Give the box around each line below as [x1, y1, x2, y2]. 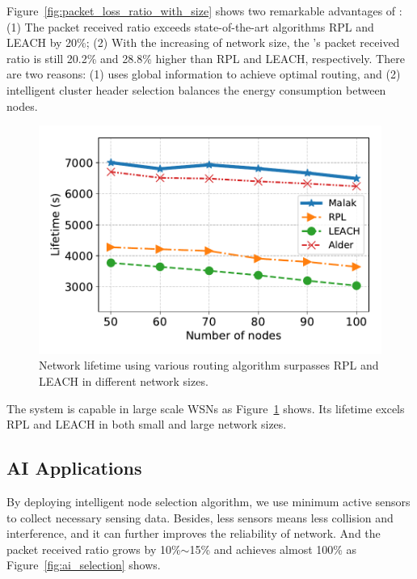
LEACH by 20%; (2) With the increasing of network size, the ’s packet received [6, 34, 400, 51]
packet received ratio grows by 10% [6, 540, 181, 557]
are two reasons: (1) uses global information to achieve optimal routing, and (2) [6, 66, 401, 82]
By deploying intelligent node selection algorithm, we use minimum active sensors [6, 492, 411, 509]
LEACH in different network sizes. [39, 373, 208, 389]
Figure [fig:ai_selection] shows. [6, 556, 161, 573]
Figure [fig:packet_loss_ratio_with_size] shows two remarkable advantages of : [6, 2, 402, 19]
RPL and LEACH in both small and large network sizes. [6, 416, 287, 433]
